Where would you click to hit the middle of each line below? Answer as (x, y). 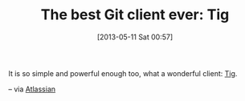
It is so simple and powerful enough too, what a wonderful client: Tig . (123, 73)
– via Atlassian (32, 89)
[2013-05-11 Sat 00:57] (135, 37)
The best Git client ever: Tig (135, 15)
